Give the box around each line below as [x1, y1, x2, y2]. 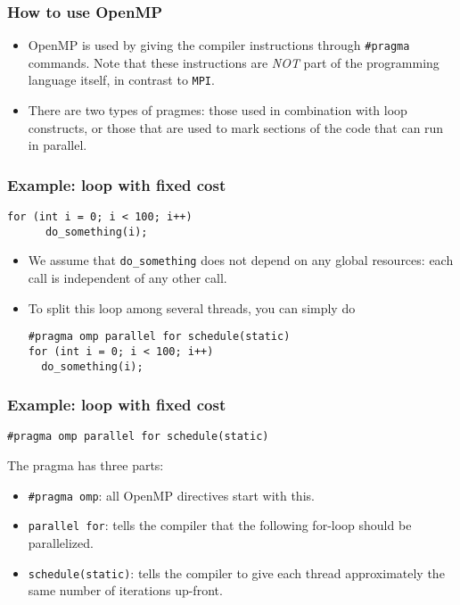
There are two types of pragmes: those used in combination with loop [28, 101, 407, 120]
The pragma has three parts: [7, 456, 164, 475]
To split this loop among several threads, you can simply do [28, 298, 356, 317]
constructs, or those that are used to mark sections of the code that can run [28, 118, 444, 137]
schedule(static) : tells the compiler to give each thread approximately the [28, 563, 445, 582]
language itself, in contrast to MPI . [28, 70, 215, 89]
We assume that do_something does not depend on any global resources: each [28, 251, 454, 269]
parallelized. [28, 534, 94, 552]
